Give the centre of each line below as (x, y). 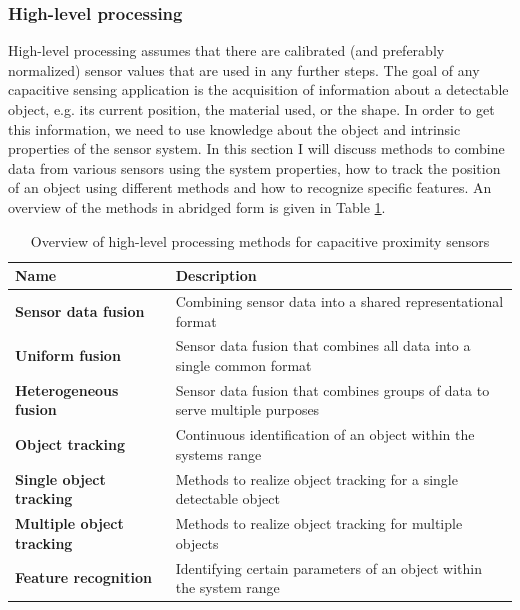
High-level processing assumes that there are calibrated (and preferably (226, 50)
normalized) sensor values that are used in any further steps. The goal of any (244, 69)
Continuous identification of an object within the (325, 434)
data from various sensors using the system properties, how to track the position (254, 167)
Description (216, 275)
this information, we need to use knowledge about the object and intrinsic (234, 128)
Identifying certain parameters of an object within (328, 567)
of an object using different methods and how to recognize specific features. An (250, 187)
